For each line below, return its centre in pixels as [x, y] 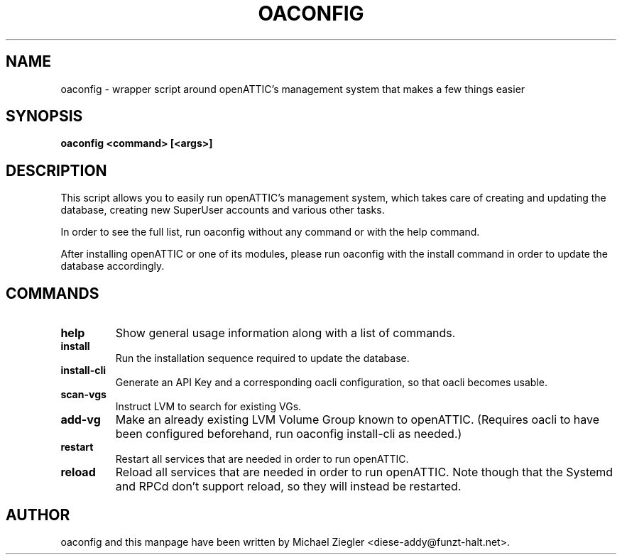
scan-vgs [83, 395]
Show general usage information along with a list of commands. [285, 333]
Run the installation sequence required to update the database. [262, 358]
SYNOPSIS [44, 116]
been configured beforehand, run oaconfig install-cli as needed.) [289, 434]
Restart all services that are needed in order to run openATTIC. [262, 459]
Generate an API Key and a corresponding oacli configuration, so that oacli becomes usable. [331, 383]
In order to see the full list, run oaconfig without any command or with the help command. [270, 232]
